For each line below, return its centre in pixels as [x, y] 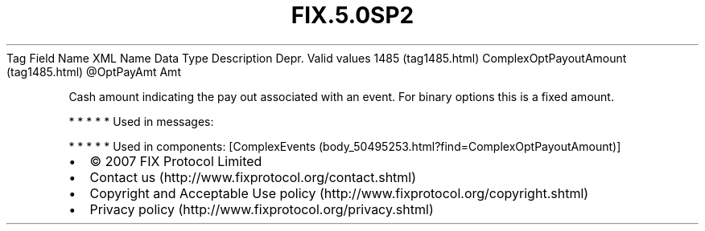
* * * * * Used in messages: [141, 121]
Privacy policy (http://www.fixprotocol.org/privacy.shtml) [262, 209]
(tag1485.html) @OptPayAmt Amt [94, 71]
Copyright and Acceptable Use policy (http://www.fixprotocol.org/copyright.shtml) [339, 193]
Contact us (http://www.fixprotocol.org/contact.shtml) [253, 177]
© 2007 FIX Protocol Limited [176, 161]
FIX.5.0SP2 [352, 15]
